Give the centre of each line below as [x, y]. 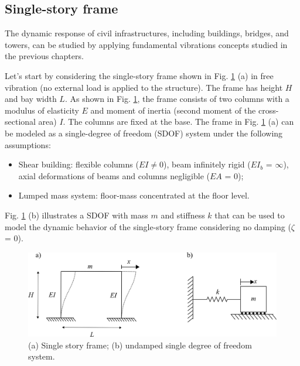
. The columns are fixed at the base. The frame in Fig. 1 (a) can [178, 122]
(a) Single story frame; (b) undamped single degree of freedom [140, 345]
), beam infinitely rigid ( [207, 164]
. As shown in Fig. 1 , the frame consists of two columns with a [177, 99]
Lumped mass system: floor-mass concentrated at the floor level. [134, 195]
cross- [268, 110]
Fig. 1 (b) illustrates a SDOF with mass [76, 215]
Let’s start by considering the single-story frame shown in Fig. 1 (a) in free [139, 75]
